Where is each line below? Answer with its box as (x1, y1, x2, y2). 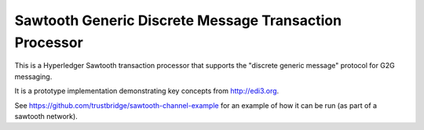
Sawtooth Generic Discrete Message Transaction (14, 12, 342, 29)
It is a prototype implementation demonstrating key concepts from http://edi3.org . (14, 86, 280, 96)
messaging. (14, 71, 53, 81)
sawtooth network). (14, 111, 78, 121)
